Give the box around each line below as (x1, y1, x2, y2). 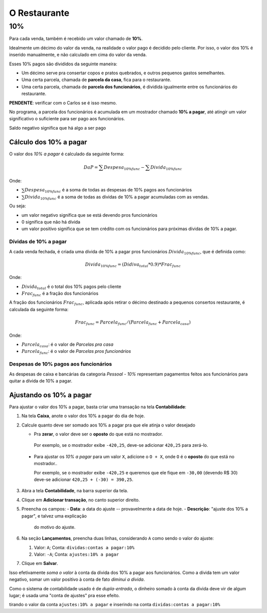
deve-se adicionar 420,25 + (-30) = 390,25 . (34, 476, 133, 482)
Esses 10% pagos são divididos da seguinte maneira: (9, 61, 117, 67)
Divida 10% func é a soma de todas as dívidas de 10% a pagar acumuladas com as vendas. (25, 193, 209, 201)
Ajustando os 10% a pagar (9, 391, 92, 399)
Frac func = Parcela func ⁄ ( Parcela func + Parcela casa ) (75, 320, 191, 326)
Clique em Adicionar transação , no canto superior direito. (21, 497, 140, 503)
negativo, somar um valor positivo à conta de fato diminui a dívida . (9, 576, 145, 582)
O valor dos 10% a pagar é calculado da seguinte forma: (9, 151, 125, 157)
